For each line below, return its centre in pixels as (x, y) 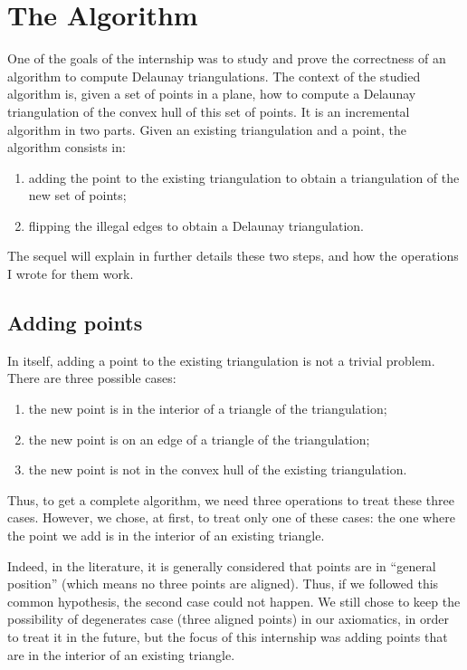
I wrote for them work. (71, 274)
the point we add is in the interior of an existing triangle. (166, 536)
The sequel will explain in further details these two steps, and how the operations (233, 256)
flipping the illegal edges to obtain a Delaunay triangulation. (196, 225)
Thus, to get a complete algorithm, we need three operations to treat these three (231, 499)
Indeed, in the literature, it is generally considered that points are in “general (222, 565)
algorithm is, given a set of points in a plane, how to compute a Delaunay (212, 94)
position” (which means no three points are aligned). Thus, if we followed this (223, 584)
